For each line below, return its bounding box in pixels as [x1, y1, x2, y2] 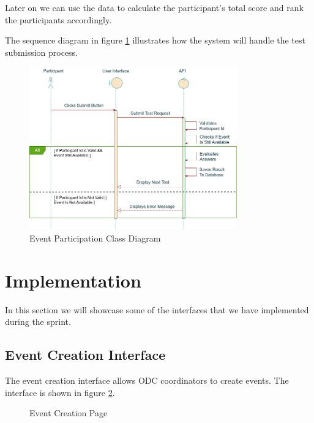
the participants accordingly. [5, 13, 112, 26]
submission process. [5, 45, 78, 58]
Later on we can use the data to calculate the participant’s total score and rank [5, 1, 304, 13]
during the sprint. [5, 315, 71, 328]
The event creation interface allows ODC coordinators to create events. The [5, 374, 289, 387]
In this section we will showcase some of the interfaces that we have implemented [5, 303, 309, 316]
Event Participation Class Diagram [29, 231, 161, 244]
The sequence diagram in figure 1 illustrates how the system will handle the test [5, 34, 305, 47]
